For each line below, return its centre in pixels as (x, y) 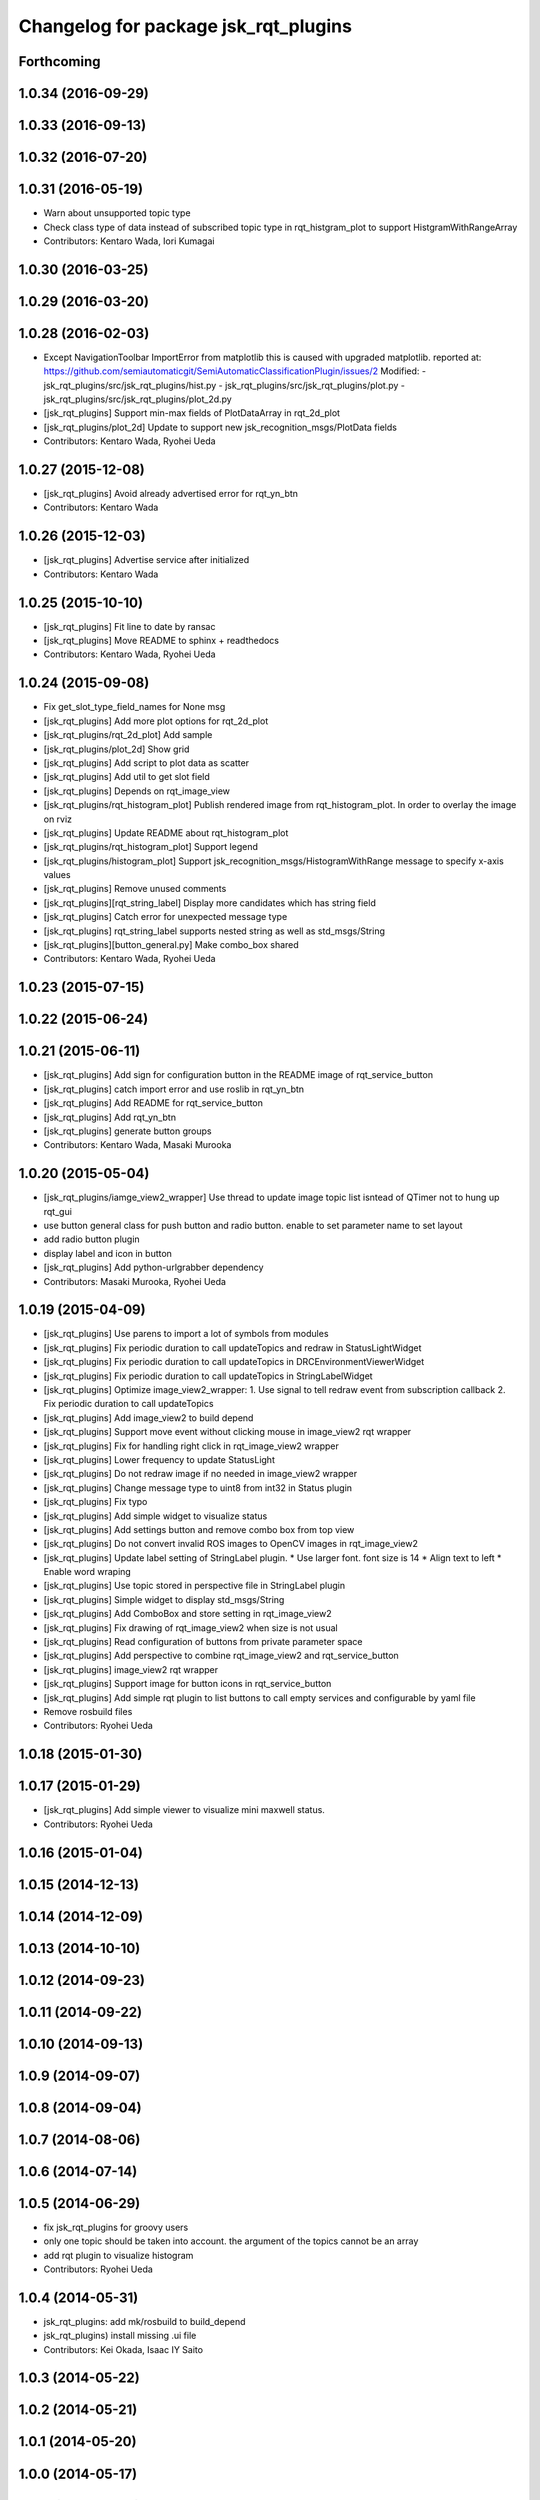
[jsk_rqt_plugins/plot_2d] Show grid (116, 749)
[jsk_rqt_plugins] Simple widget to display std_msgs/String (164, 1599)
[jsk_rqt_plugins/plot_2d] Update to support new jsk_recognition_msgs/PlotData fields (220, 427)
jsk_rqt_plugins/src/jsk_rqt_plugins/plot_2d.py (137, 399)
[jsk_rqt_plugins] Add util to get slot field (126, 777)
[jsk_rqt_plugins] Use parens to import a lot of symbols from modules (186, 1334)
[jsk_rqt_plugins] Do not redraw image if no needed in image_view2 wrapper (200, 1474)
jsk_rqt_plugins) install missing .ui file (120, 2336)
